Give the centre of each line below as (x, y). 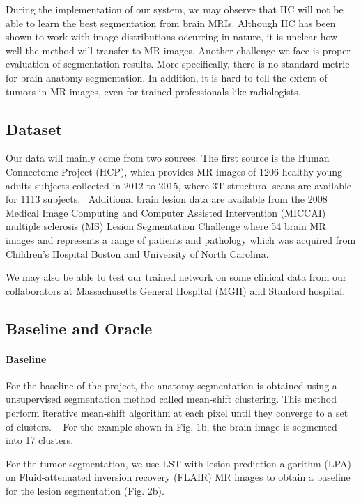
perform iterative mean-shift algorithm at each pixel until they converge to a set (177, 413)
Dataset (34, 129)
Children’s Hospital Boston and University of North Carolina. (137, 253)
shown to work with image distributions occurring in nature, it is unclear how (172, 37)
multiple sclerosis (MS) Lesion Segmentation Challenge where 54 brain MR (166, 226)
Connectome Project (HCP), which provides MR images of (131, 171)
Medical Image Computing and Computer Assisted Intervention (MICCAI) (166, 212)
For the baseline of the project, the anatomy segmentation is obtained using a (171, 385)
